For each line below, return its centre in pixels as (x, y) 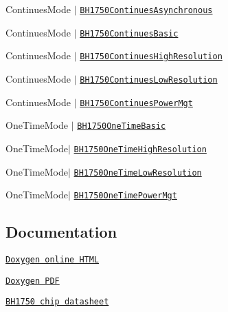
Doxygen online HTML (53, 260)
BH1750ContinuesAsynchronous (146, 10)
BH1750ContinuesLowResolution (149, 80)
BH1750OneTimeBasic (122, 126)
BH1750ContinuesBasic (129, 33)
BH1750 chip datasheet (57, 302)
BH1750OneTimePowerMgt (125, 196)
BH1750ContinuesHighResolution (151, 57)
